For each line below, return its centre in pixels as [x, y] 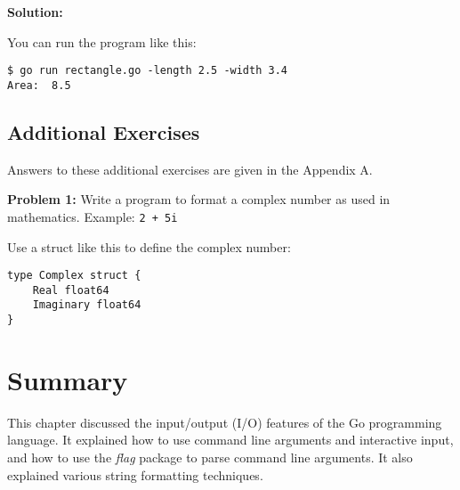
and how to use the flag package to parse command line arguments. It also [210, 457]
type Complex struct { [74, 276]
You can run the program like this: [102, 41]
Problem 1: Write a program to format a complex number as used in [199, 199]
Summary [68, 379]
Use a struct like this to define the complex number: [149, 246]
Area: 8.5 [39, 85]
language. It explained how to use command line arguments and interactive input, [230, 440]
